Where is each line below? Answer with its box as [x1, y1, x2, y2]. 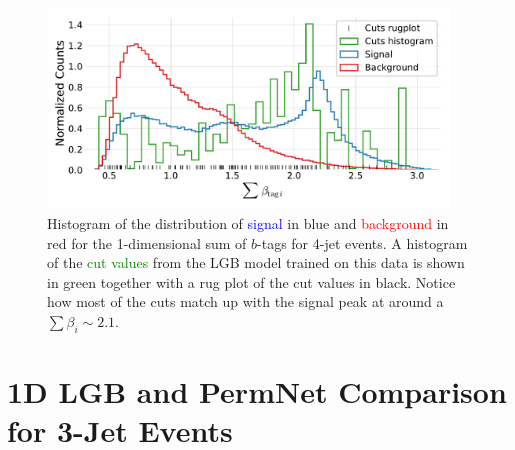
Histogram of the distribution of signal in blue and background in [47, 212, 449, 233]
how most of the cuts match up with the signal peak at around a [47, 291, 444, 312]
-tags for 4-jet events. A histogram [257, 232, 468, 253]
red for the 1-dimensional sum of [47, 232, 247, 253]
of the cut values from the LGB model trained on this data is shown [47, 252, 465, 273]
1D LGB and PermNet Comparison [7, 370, 507, 411]
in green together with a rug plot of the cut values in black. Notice [47, 271, 456, 292]
